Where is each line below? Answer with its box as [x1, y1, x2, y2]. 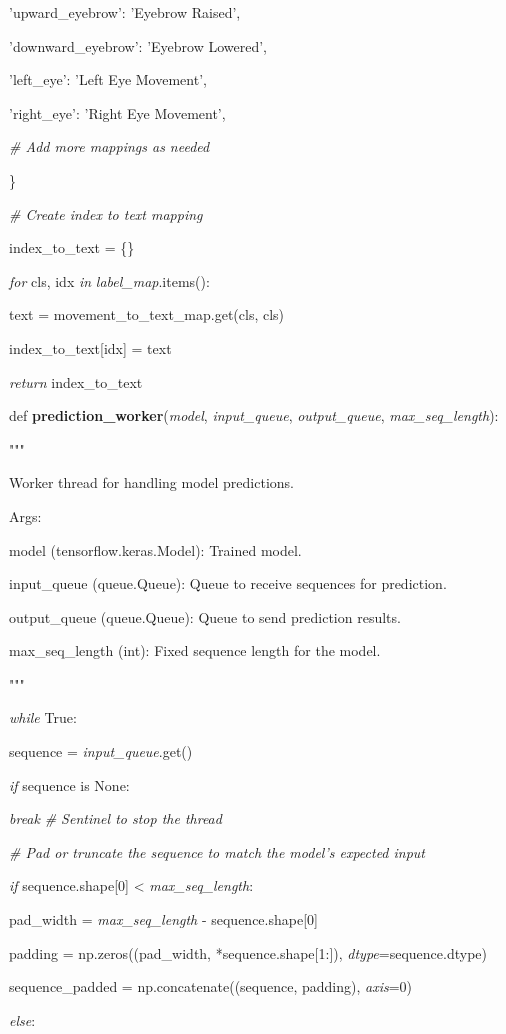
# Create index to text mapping [9, 203, 203, 224]
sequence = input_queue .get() [9, 741, 193, 762]
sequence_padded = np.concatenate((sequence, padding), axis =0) [9, 976, 413, 997]
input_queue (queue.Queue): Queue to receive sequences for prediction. [9, 573, 447, 594]
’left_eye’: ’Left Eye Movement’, [9, 69, 207, 90]
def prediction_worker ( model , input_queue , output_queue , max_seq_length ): [9, 405, 499, 426]
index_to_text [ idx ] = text [9, 337, 172, 358]
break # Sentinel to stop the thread [9, 808, 222, 829]
